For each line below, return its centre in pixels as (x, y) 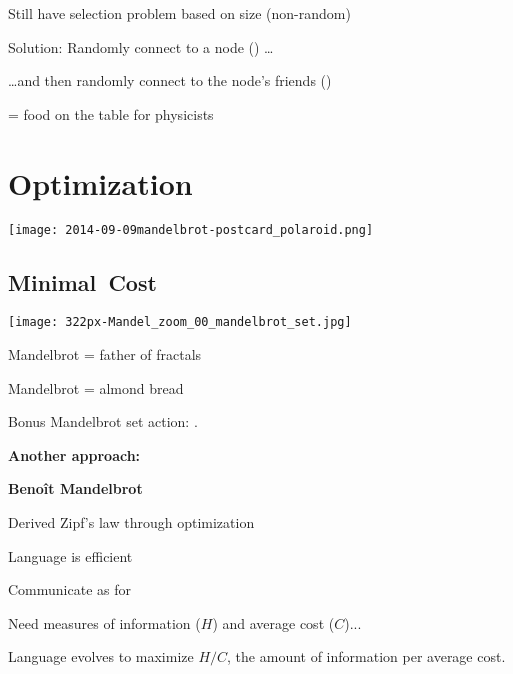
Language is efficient (70, 555)
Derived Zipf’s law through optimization (131, 521)
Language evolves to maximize (101, 656)
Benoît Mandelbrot (75, 488)
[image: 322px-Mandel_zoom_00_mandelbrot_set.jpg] (180, 322)
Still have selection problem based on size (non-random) (179, 13)
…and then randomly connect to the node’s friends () (170, 80)
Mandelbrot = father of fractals (105, 354)
